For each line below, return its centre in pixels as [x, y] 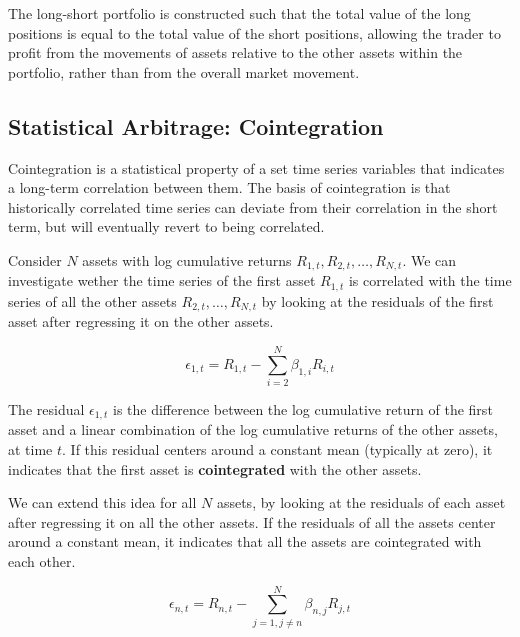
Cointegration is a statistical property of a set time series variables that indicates [256, 167]
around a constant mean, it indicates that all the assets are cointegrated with [245, 541]
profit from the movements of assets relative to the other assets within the [235, 52]
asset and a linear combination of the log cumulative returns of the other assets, [253, 429]
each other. [42, 561]
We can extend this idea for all [102, 502]
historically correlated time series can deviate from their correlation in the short [253, 206]
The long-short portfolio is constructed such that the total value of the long [239, 13]
